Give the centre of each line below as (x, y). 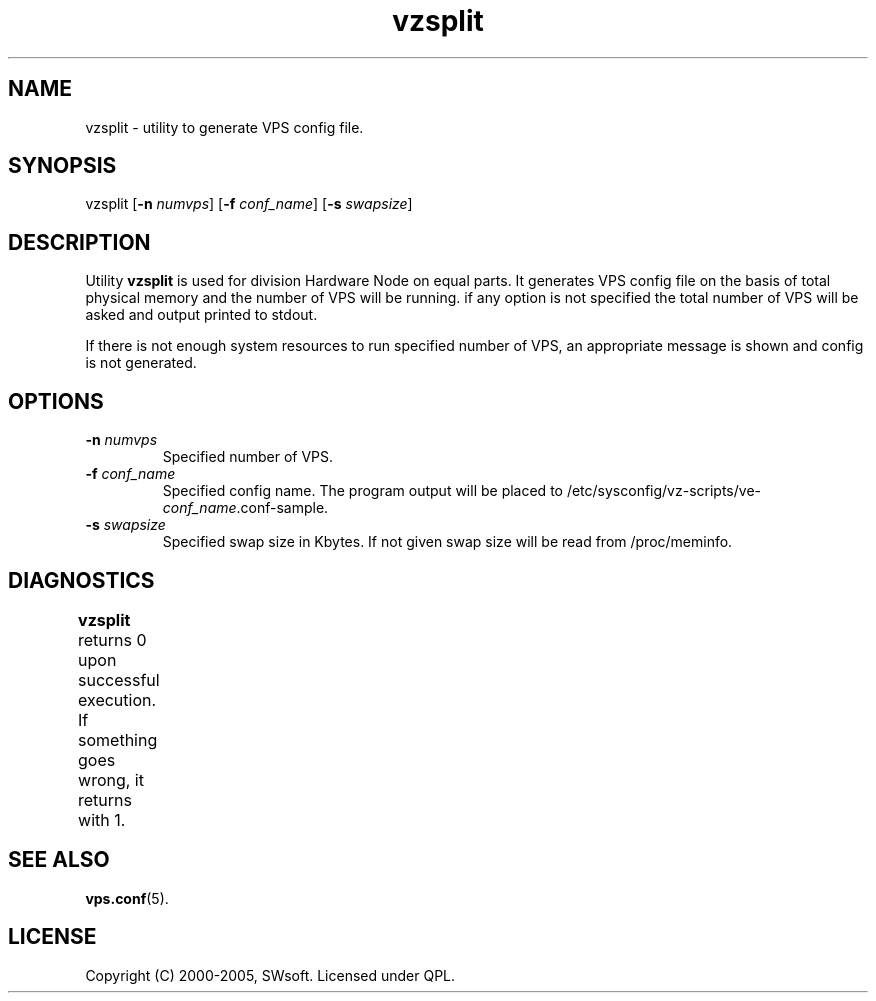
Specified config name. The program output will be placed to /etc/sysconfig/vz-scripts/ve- (461, 491)
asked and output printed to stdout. (201, 315)
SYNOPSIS (62, 166)
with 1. (102, 819)
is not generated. (141, 363)
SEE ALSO (59, 860)
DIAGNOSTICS (81, 580)
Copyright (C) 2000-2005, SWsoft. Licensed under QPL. (270, 975)
